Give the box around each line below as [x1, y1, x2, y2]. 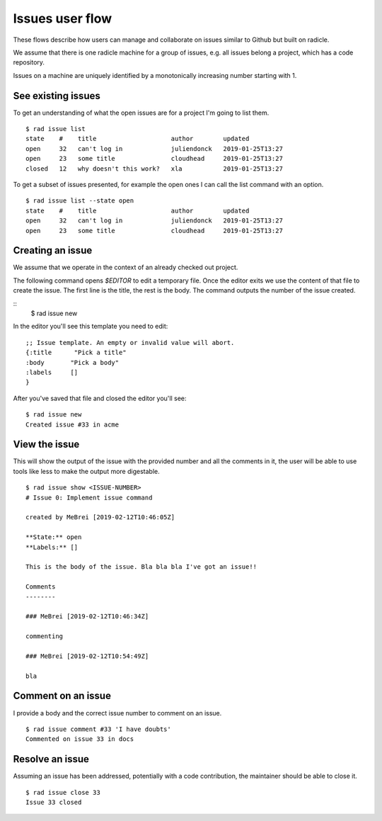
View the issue [13, 438, 80, 451]
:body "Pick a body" [25, 358, 120, 366]
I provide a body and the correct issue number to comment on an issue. [13, 708, 222, 717]
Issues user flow [13, 11, 112, 26]
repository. [13, 58, 45, 67]
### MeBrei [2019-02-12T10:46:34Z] [25, 613, 149, 621]
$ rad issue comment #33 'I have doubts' [25, 725, 171, 733]
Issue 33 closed [25, 798, 82, 806]
